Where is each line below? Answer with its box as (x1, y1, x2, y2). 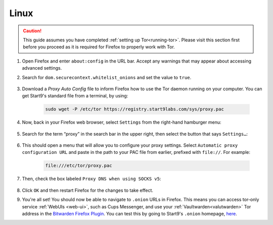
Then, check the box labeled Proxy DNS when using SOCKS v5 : (22, 176, 161, 182)
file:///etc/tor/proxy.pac (45, 163, 112, 168)
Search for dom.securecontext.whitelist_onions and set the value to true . (22, 74, 192, 80)
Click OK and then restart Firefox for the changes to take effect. (22, 187, 154, 193)
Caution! (23, 28, 42, 34)
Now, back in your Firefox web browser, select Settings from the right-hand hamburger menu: (22, 119, 221, 126)
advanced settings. (22, 65, 62, 71)
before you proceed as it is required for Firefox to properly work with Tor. (23, 44, 175, 50)
